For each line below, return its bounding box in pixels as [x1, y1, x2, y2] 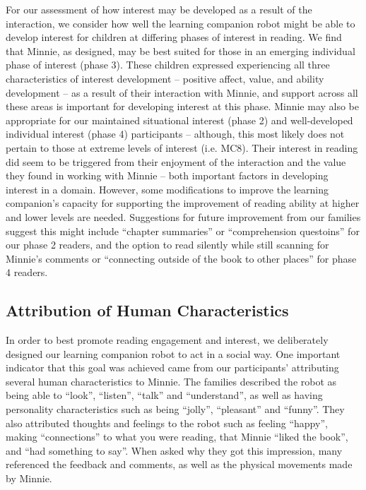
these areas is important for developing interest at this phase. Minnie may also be [6, 99, 360, 114]
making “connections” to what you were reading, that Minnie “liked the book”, [6, 429, 348, 444]
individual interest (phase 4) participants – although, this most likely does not [6, 126, 345, 141]
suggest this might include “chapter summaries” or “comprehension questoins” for [6, 223, 360, 238]
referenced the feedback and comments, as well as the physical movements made [6, 457, 353, 472]
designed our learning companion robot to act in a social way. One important [6, 346, 341, 361]
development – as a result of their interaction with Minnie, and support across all [6, 85, 358, 100]
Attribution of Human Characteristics [6, 299, 289, 321]
